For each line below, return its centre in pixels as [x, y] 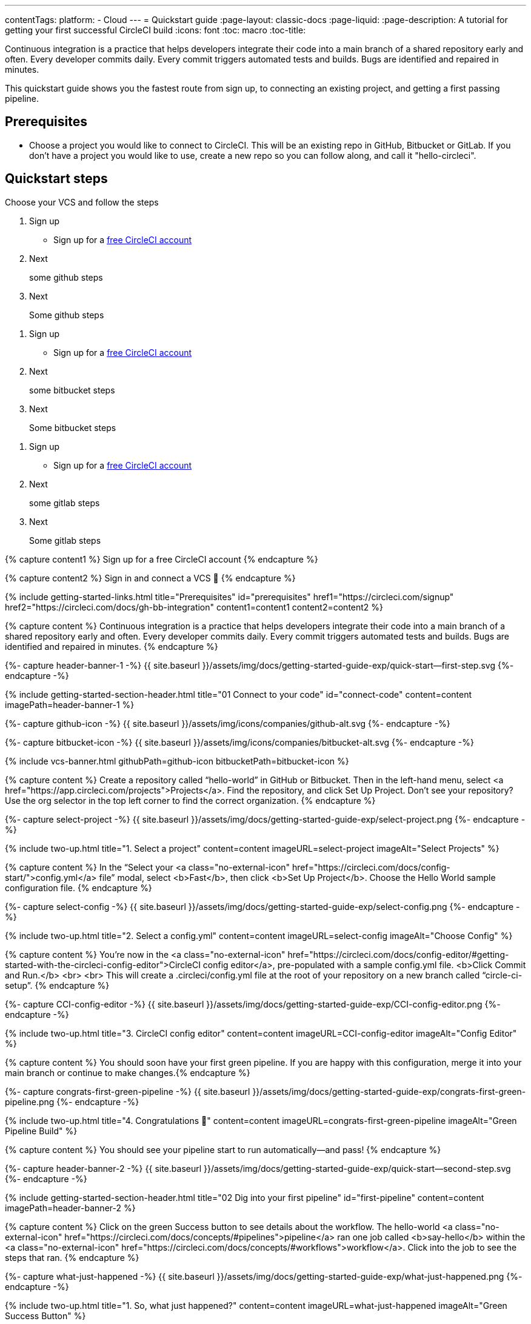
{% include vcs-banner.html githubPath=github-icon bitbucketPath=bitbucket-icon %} [177, 761]
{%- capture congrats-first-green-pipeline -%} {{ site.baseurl [128, 1091]
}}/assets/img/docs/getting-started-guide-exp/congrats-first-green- [389, 1091]
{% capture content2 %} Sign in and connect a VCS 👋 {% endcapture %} [150, 578]
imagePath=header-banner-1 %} [70, 704]
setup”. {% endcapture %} [57, 985]
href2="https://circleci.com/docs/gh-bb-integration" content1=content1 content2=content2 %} [194, 607]
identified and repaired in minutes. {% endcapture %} [112, 646]
